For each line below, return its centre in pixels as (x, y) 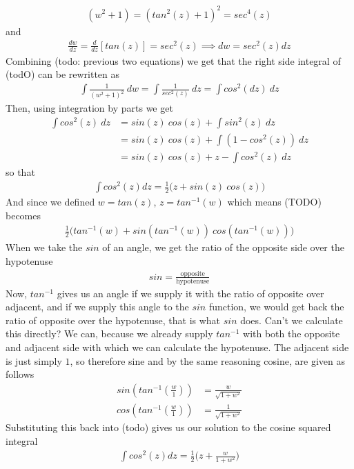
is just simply (34, 360)
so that (20, 171)
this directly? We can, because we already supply (109, 333)
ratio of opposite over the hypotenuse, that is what (113, 320)
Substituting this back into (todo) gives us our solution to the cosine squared (168, 427)
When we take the (44, 247)
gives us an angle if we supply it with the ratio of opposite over (190, 293)
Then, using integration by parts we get (89, 108)
